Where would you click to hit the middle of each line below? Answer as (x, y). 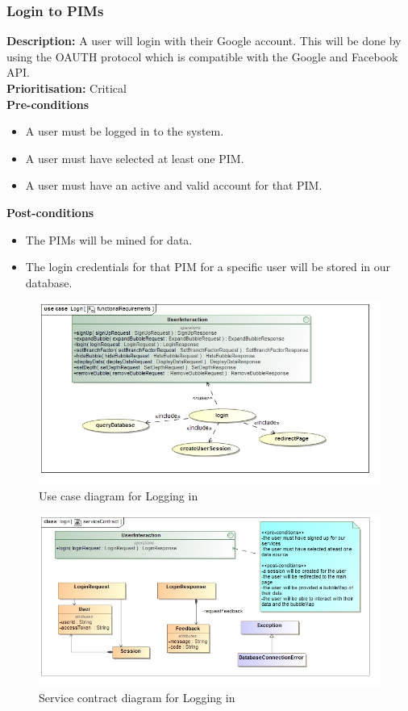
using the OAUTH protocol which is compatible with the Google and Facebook (202, 56)
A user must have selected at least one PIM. (135, 158)
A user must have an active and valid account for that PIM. (174, 185)
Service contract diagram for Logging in (137, 698)
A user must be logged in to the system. (125, 131)
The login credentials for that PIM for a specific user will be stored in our (208, 267)
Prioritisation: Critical (67, 88)
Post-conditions (50, 212)
